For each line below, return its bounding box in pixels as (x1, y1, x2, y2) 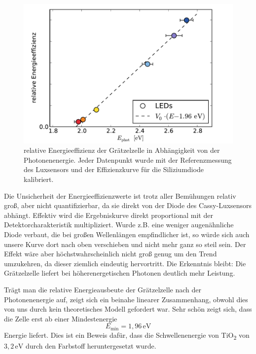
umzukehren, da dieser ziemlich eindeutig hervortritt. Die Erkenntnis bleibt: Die (4, 258, 246, 268)
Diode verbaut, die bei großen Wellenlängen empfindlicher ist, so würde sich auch (4, 229, 250, 239)
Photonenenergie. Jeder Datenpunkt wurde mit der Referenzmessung (24, 154, 232, 165)
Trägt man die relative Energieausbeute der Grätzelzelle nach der (4, 284, 201, 294)
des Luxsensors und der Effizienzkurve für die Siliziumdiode (24, 164, 204, 175)
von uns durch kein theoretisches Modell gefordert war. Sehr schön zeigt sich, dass (4, 304, 252, 314)
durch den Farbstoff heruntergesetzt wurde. (25, 340, 156, 351)
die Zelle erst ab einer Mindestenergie (4, 313, 117, 323)
